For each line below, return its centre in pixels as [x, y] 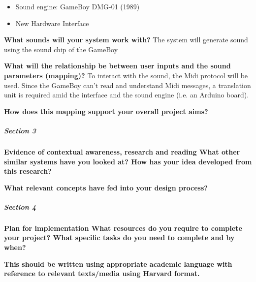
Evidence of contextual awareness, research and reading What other [122, 151]
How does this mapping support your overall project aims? [106, 111]
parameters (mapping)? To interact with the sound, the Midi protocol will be [126, 75]
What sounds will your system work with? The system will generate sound [126, 40]
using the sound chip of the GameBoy [61, 49]
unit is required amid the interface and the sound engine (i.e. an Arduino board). [127, 95]
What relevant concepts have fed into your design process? [106, 187]
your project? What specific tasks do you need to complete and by [119, 237]
